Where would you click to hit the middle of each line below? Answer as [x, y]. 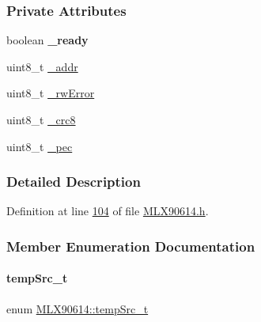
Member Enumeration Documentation [131, 246]
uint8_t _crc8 [41, 119]
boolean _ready [47, 40]
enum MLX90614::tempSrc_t [78, 308]
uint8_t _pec [40, 146]
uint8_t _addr [42, 66]
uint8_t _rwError [51, 93]
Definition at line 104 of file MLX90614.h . [108, 211]
